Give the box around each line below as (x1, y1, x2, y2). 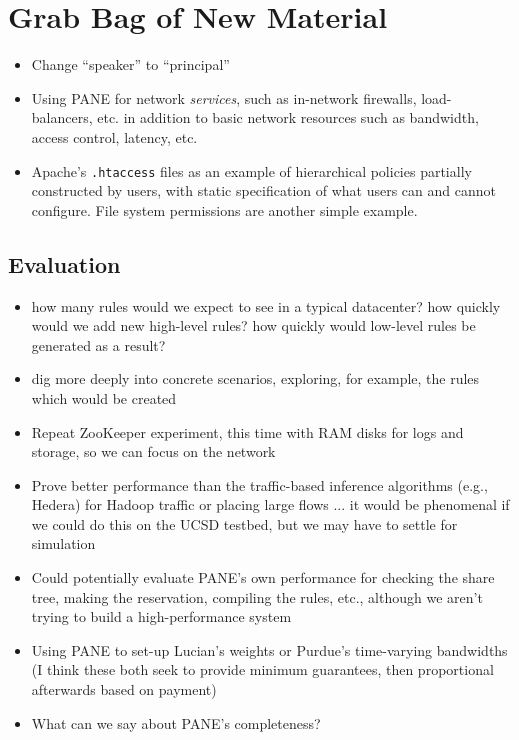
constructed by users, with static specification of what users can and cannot (31, 180, 496, 201)
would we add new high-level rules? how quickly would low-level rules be (31, 315, 476, 336)
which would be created (31, 387, 177, 408)
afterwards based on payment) (31, 679, 217, 700)
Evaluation (8, 248, 121, 279)
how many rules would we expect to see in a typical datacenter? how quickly (31, 295, 501, 316)
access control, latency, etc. (31, 126, 198, 147)
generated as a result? (31, 334, 166, 355)
